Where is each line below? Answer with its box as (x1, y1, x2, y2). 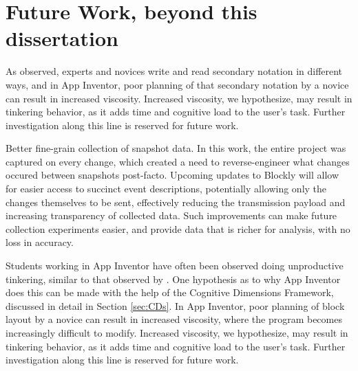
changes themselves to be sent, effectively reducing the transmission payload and (6, 194, 346, 209)
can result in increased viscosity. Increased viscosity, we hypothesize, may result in (6, 91, 352, 105)
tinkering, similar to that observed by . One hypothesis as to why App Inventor (6, 271, 341, 286)
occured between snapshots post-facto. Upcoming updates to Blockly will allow (6, 168, 339, 182)
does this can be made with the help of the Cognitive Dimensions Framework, (6, 285, 334, 300)
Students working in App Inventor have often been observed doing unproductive (6, 258, 344, 273)
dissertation (6, 24, 118, 52)
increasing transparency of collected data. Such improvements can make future (6, 208, 337, 223)
